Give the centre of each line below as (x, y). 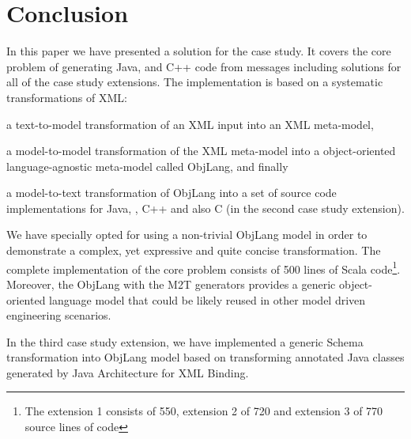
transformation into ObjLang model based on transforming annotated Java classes (205, 357)
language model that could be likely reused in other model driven (207, 299)
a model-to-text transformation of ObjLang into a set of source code (172, 193)
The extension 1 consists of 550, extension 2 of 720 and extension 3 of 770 (204, 411)
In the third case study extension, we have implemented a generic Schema (185, 341)
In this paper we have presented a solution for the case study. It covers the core (199, 51)
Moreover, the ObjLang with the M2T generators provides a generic (171, 284)
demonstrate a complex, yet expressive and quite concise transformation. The (194, 250)
